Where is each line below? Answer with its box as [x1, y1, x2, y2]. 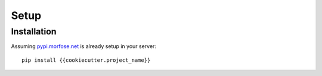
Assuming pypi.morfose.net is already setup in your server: [11, 43, 156, 50]
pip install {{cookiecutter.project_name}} [21, 56, 151, 64]
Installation [11, 26, 57, 37]
